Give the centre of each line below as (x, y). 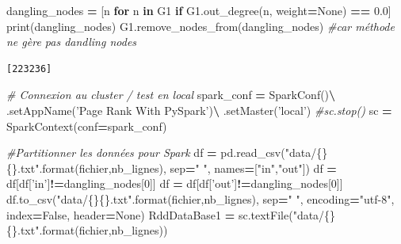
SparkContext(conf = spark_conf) (87, 126)
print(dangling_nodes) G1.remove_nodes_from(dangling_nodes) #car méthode (200, 26)
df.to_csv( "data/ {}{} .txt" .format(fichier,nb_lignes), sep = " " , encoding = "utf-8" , (200, 198)
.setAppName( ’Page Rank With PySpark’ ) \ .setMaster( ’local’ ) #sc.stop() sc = (199, 110)
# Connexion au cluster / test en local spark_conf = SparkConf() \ (171, 95)
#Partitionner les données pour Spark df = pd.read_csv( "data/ (162, 152)
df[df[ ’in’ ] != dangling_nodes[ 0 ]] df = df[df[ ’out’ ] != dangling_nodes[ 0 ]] (175, 183)
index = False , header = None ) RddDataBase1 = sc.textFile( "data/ (166, 214)
